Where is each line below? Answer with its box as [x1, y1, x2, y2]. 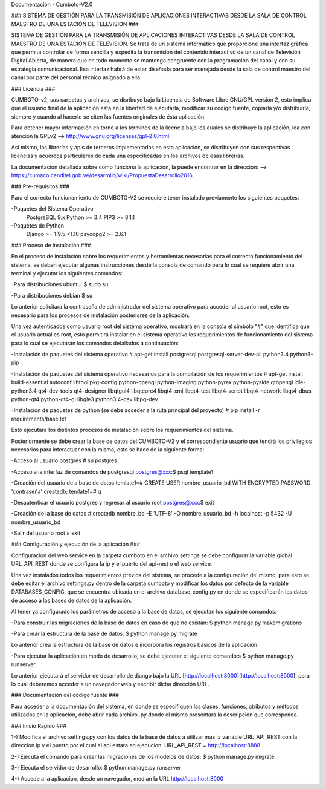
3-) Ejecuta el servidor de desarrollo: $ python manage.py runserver [11, 764, 181, 771]
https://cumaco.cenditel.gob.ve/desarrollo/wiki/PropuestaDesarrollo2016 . [11, 172, 194, 179]
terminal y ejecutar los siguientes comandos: [11, 269, 123, 277]
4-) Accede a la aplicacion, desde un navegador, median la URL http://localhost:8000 [11, 775, 224, 782]
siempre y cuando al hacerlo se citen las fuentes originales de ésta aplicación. [11, 113, 206, 120]
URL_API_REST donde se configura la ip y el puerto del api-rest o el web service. [11, 560, 213, 568]
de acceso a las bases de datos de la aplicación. [11, 597, 132, 604]
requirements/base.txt [11, 415, 66, 422]
